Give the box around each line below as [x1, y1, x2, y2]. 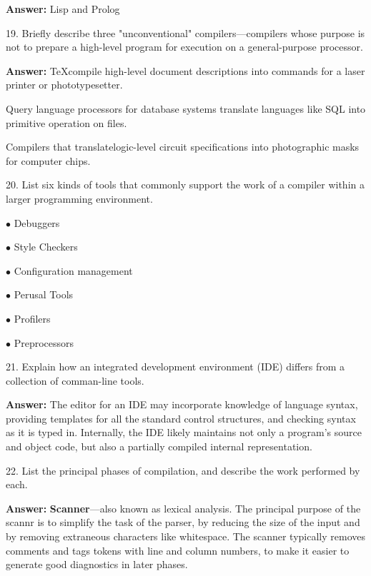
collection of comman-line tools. [6, 373, 144, 388]
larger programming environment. [6, 191, 153, 206]
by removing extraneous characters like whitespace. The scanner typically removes [6, 529, 366, 544]
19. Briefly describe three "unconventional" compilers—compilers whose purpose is [6, 25, 365, 40]
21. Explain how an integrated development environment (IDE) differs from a [6, 359, 345, 374]
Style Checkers [14, 239, 78, 254]
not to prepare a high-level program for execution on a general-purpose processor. [6, 39, 363, 54]
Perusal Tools [14, 287, 74, 302]
